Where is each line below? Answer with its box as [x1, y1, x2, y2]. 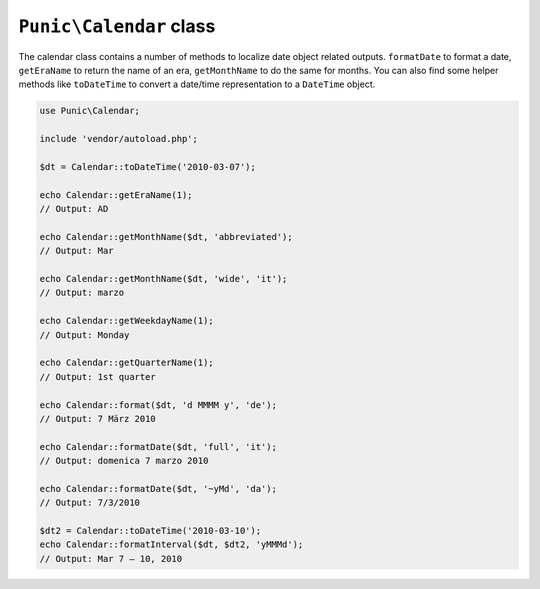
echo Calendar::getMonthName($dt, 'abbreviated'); [39, 231, 294, 242]
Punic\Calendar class [18, 15, 216, 37]
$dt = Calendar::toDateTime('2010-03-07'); [39, 161, 257, 172]
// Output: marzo [39, 287, 125, 299]
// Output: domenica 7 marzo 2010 [39, 455, 209, 467]
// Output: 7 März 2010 [39, 413, 157, 424]
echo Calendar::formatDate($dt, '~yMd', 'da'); [39, 483, 277, 494]
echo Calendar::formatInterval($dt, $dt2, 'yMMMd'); [39, 539, 304, 550]
